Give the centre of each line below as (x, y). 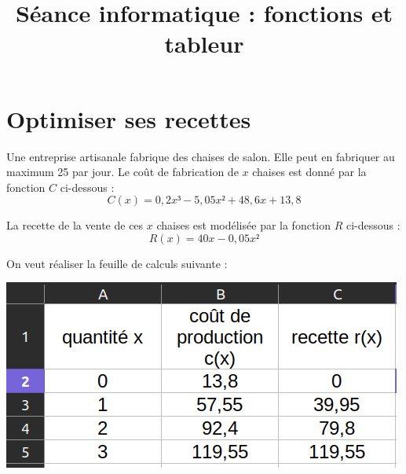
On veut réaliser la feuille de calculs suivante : (117, 263)
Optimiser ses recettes (129, 118)
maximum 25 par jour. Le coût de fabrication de (123, 172)
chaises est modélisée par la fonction (244, 225)
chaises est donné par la (309, 172)
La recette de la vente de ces (75, 225)
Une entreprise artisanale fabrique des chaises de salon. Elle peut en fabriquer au (201, 156)
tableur (204, 44)
